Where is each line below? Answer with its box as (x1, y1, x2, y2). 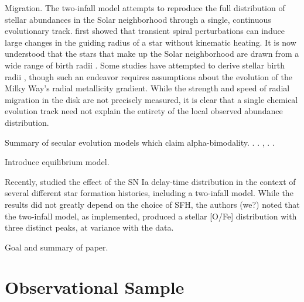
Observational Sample (5, 275, 185, 299)
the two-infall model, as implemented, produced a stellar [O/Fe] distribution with (5, 210, 297, 222)
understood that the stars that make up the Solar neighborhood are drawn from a (5, 47, 299, 60)
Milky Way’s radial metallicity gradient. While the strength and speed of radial (5, 82, 290, 94)
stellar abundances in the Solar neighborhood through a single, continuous (5, 13, 271, 25)
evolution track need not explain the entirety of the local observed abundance (5, 105, 283, 117)
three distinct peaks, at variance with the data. (5, 221, 174, 234)
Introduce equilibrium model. (5, 156, 110, 168)
